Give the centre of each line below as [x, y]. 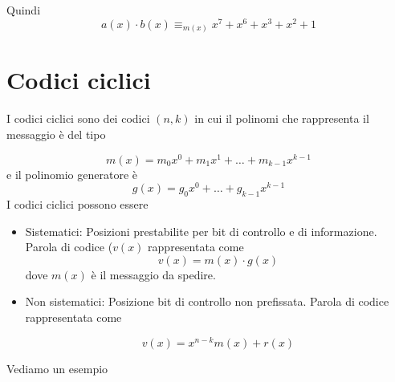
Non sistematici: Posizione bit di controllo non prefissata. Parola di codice [207, 301]
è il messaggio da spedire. [153, 274]
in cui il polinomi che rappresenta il [282, 118]
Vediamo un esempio [57, 368]
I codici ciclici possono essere [77, 204]
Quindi [24, 10]
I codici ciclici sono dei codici [78, 118]
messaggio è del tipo [56, 134]
